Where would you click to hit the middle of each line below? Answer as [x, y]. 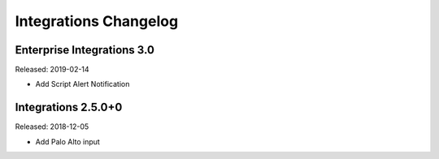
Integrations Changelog [97, 21]
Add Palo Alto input [68, 141]
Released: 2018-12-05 [52, 127]
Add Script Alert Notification [83, 84]
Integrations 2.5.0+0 [69, 107]
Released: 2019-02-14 [52, 70]
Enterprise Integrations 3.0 [85, 50]
